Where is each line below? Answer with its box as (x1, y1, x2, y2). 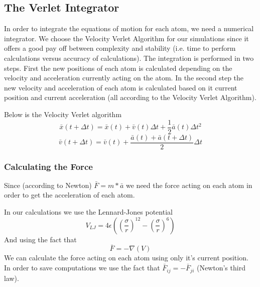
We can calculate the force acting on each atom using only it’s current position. (4, 252, 248, 263)
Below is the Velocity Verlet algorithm (4, 109, 122, 119)
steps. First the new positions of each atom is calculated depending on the (4, 62, 232, 73)
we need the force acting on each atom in (126, 179, 252, 190)
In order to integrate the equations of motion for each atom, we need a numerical (4, 23, 254, 34)
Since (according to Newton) (4, 179, 92, 190)
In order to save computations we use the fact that (4, 262, 160, 273)
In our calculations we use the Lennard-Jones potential (4, 207, 173, 217)
